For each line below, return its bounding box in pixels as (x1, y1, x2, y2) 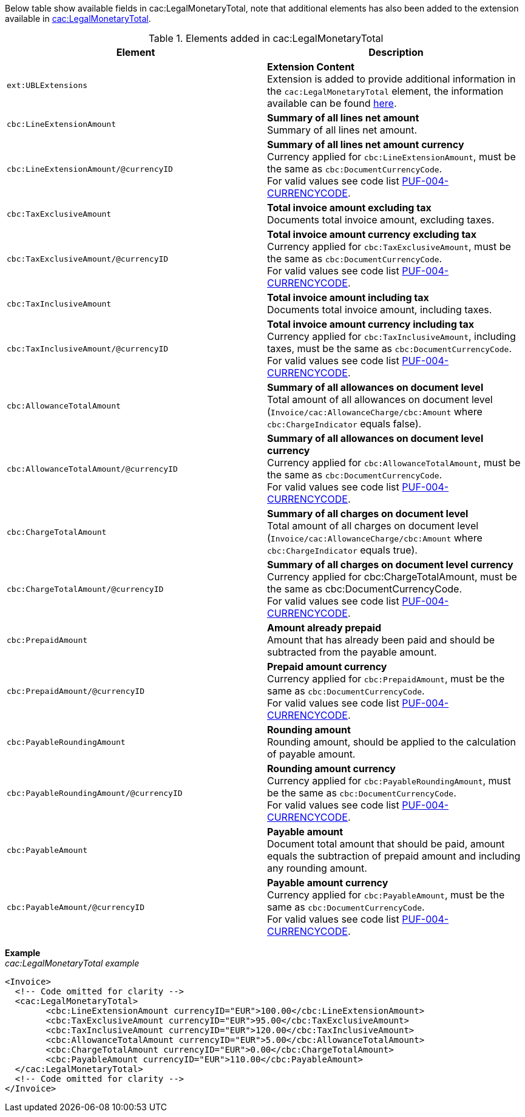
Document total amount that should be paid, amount (267, 838, 505, 850)
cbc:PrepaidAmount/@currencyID (7, 686, 144, 696)
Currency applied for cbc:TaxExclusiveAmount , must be (267, 240, 511, 253)
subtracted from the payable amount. (267, 646, 437, 658)
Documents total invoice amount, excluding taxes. (267, 214, 495, 226)
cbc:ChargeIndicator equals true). (267, 544, 418, 556)
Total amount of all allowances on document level (267, 393, 493, 406)
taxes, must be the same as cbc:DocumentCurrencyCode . (267, 342, 512, 355)
